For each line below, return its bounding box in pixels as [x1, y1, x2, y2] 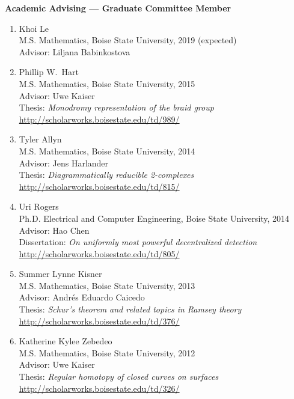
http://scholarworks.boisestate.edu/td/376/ [19, 314, 180, 327]
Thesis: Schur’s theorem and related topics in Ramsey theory [19, 303, 242, 315]
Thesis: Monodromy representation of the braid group [19, 101, 214, 114]
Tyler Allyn [19, 133, 62, 145]
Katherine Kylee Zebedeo [19, 335, 112, 347]
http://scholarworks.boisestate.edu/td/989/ [19, 112, 180, 125]
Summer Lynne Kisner [19, 267, 102, 280]
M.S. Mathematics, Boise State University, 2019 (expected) [19, 34, 237, 46]
